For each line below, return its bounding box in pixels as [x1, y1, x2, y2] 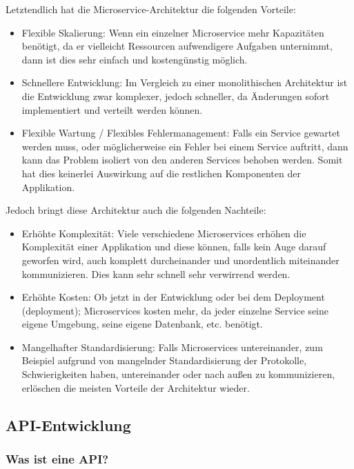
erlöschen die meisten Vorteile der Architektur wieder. [21, 380, 250, 395]
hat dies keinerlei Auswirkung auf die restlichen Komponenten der [21, 166, 301, 180]
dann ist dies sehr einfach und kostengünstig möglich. [21, 52, 248, 66]
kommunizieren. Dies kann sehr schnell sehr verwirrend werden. [21, 266, 291, 281]
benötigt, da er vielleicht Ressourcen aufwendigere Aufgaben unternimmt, [21, 39, 333, 53]
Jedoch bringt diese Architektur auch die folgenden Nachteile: [6, 203, 266, 217]
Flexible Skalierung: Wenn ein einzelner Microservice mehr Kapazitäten [21, 25, 324, 39]
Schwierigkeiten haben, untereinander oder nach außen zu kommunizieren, [21, 367, 335, 381]
